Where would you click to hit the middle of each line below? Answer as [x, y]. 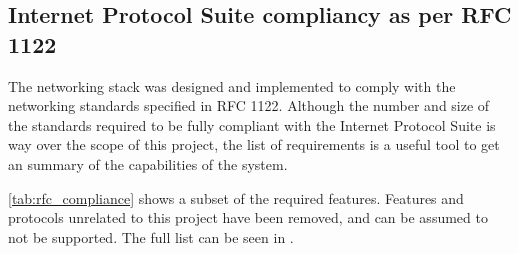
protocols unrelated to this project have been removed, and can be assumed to [248, 217]
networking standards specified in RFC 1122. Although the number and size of [249, 105]
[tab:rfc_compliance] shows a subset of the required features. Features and [236, 197]
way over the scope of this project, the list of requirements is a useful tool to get [254, 144]
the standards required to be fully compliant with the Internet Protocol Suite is [252, 124]
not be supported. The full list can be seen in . [151, 236]
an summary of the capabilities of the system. [148, 163]
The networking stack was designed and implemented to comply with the [232, 85]
